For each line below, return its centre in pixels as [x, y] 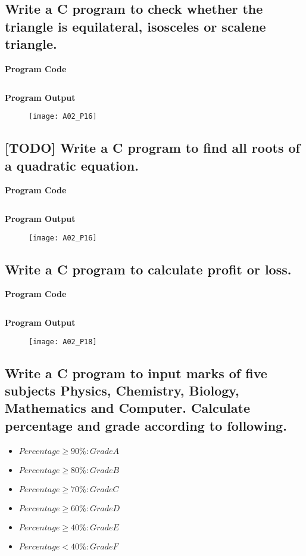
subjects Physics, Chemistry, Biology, [122, 390]
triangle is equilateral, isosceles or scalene [135, 26]
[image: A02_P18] [63, 342]
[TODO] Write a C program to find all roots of [152, 148]
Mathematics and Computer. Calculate [127, 408]
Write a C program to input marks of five [136, 373]
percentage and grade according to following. [146, 425]
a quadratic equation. [72, 165]
